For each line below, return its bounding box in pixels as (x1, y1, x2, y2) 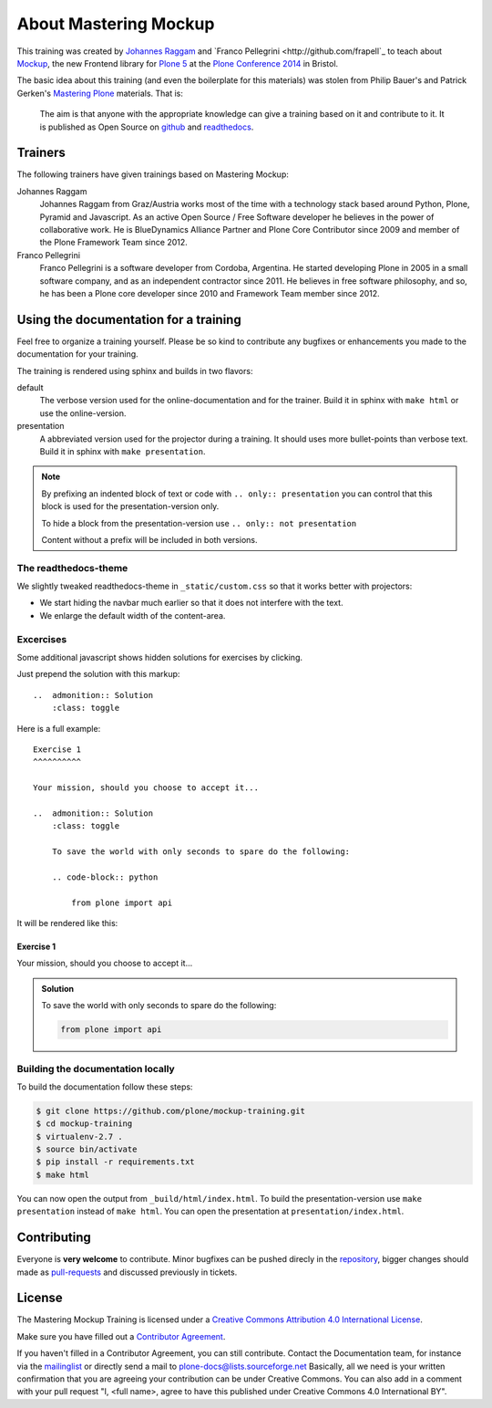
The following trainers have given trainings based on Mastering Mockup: (16, 169, 289, 180)
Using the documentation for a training (16, 311, 241, 328)
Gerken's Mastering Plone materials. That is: (16, 88, 184, 99)
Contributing (16, 1230, 91, 1246)
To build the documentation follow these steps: (16, 1081, 193, 1092)
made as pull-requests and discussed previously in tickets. (16, 1267, 238, 1278)
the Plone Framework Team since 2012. (39, 237, 189, 248)
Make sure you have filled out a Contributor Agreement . (16, 1330, 226, 1341)
